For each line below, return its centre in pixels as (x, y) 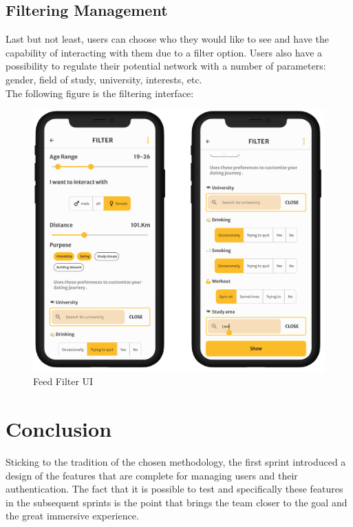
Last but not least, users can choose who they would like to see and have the (168, 39)
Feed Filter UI (63, 381)
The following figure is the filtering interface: (100, 93)
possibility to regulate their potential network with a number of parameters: (166, 66)
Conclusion (59, 429)
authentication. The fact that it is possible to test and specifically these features (174, 489)
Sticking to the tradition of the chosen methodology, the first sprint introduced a (176, 462)
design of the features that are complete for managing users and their (152, 475)
